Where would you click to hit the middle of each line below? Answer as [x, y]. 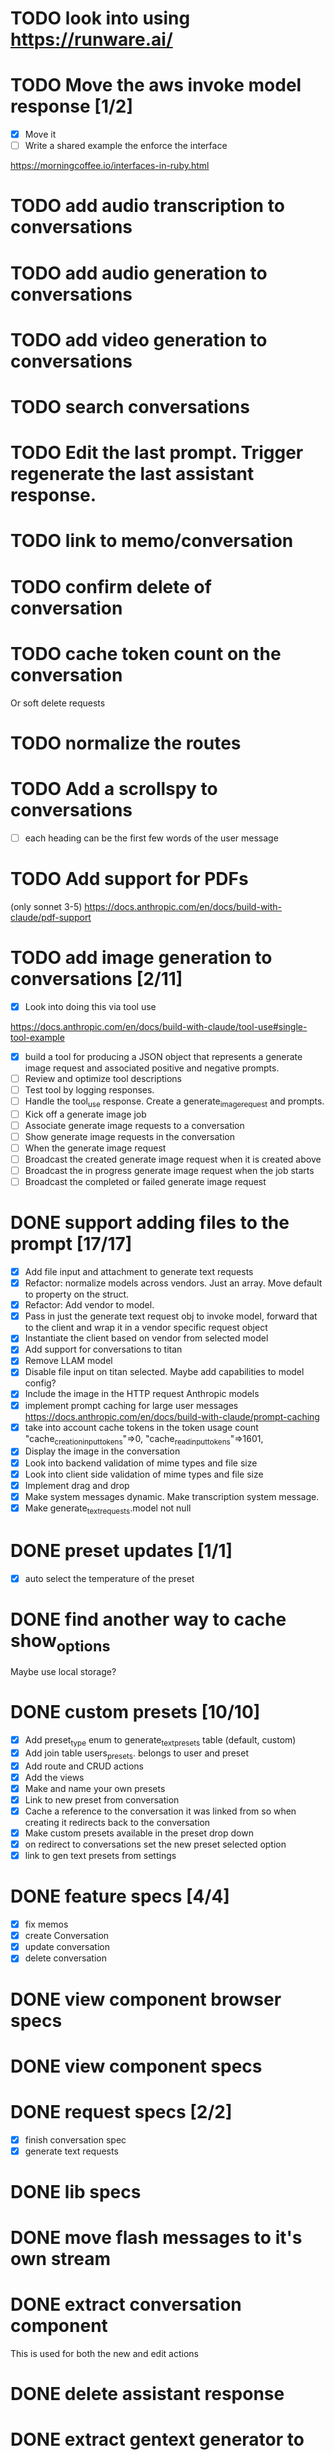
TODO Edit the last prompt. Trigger [157, 453]
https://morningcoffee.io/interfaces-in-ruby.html [110, 166]
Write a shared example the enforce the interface [126, 146]
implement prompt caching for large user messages [131, 1405]
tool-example [37, 1037]
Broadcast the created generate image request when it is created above [173, 1159]
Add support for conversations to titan [103, 1349]
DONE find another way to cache [148, 1619]
